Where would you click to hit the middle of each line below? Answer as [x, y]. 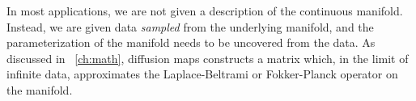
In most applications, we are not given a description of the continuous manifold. [205, 11]
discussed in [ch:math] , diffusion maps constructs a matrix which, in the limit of [208, 58]
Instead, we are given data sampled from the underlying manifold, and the [190, 26]
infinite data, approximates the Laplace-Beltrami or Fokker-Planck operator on [202, 74]
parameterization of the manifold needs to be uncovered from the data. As [191, 42]
